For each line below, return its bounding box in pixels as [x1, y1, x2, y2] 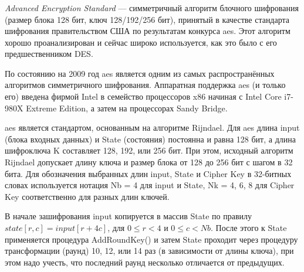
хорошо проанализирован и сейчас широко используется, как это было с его [5, 36, 277, 48]
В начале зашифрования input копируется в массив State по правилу [5, 210, 252, 222]
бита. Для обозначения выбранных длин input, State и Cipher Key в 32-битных [5, 167, 292, 179]
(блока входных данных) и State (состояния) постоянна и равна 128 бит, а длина [5, 132, 296, 145]
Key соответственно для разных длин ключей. [5, 190, 170, 202]
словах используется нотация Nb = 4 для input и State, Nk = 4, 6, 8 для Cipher [5, 179, 295, 191]
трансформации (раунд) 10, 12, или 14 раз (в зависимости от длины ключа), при [5, 244, 294, 257]
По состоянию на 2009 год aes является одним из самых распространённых [5, 67, 275, 79]
